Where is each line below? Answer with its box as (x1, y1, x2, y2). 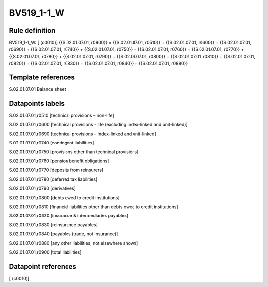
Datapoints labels (9, 99, 65, 108)
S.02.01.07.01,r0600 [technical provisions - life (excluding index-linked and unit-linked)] (9, 122, 188, 128)
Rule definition (9, 26, 56, 35)
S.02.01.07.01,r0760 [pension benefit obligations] (9, 158, 109, 164)
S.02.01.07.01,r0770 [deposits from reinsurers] (9, 167, 104, 173)
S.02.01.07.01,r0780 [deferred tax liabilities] (9, 176, 98, 182)
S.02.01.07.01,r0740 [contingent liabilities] (9, 140, 94, 146)
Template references (9, 73, 75, 82)
